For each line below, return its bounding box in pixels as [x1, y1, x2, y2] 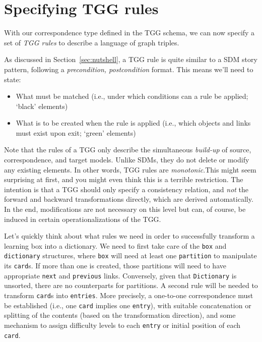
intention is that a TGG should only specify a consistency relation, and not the [4, 184, 249, 194]
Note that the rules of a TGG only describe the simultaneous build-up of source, [4, 144, 251, 155]
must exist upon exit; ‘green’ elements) [16, 127, 136, 138]
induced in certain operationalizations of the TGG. [4, 213, 161, 224]
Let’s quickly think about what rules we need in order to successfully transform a [4, 231, 255, 241]
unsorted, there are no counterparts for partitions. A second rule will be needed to [4, 280, 258, 291]
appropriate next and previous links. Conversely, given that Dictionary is [4, 270, 237, 280]
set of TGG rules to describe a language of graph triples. [4, 37, 179, 47]
